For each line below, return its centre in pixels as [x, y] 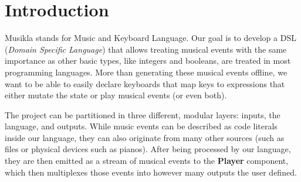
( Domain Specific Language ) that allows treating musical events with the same [146, 49]
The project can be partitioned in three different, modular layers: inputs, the [143, 114]
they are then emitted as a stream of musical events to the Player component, [147, 161]
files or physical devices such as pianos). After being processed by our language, [148, 149]
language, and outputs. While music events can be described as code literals [141, 126]
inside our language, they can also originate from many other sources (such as [145, 137]
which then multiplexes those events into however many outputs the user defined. [151, 172]
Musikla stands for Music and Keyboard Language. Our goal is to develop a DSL [150, 38]
